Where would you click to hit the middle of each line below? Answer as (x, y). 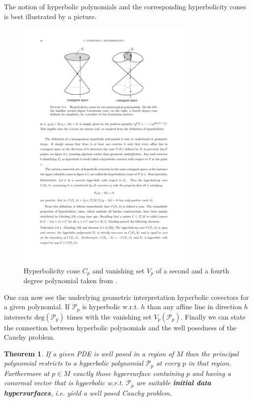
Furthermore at (27, 373)
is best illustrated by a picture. (50, 16)
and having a (212, 373)
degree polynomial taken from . (71, 280)
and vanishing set (118, 270)
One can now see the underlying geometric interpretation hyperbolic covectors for (126, 297)
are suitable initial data (174, 383)
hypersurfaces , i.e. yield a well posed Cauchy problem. (88, 392)
